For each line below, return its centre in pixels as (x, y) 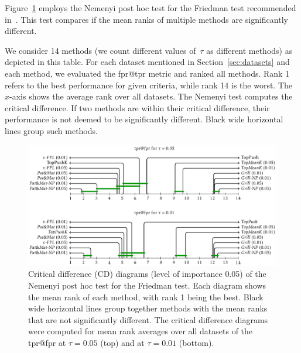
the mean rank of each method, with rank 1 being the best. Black (146, 297)
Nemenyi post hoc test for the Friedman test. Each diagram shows (147, 285)
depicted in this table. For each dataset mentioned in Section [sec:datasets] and (147, 62)
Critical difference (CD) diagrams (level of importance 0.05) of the (147, 274)
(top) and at (122, 342)
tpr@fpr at (47, 342)
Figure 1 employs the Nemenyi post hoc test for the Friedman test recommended (150, 8)
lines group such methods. (51, 130)
